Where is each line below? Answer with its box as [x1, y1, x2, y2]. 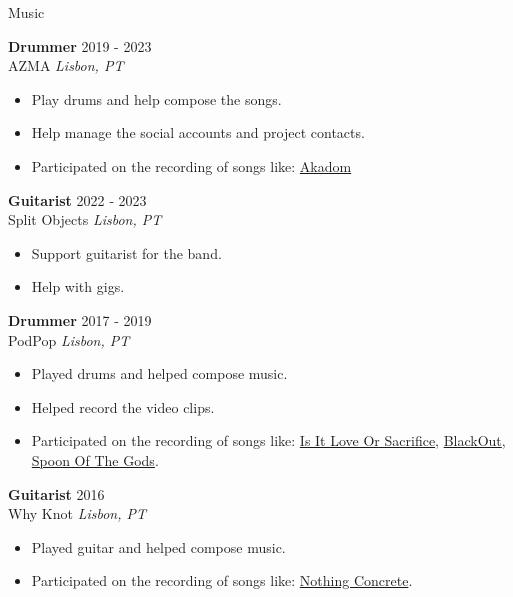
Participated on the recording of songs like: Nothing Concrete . [31, 570, 413, 591]
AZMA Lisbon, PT [8, 55, 124, 76]
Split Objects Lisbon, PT [8, 209, 162, 230]
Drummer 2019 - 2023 [8, 35, 152, 56]
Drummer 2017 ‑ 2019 [8, 309, 152, 330]
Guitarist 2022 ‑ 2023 [8, 189, 147, 210]
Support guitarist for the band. [31, 242, 222, 263]
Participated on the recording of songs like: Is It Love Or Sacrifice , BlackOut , [31, 430, 506, 451]
